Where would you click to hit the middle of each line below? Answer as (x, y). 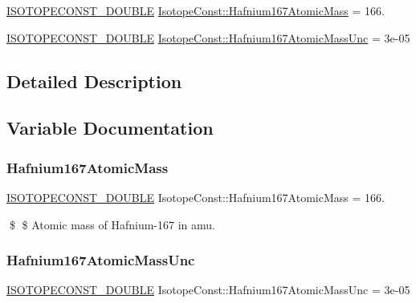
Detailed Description (94, 81)
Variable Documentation (110, 128)
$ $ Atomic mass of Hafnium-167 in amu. (112, 224)
